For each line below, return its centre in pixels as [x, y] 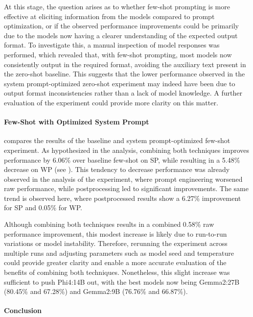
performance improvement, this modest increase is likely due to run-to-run [115, 233]
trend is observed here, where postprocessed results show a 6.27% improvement [123, 198]
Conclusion [23, 310]
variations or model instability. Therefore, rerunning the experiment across [116, 243]
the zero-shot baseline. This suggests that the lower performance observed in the [125, 74]
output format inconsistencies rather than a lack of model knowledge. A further [123, 93]
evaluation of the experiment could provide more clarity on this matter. [111, 102]
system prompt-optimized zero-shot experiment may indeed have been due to [120, 83]
